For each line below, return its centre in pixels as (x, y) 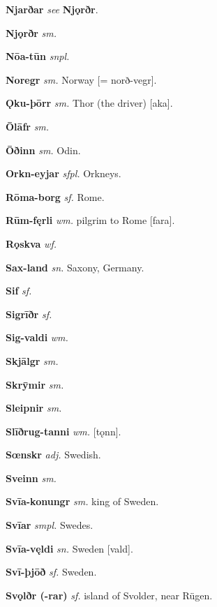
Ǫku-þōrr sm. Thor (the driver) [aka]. (89, 103)
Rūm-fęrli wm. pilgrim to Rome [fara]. (90, 220)
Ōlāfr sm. (28, 126)
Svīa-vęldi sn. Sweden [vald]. (69, 548)
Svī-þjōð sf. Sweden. (51, 572)
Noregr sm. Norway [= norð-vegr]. (81, 79)
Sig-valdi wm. (37, 337)
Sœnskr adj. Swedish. (53, 455)
